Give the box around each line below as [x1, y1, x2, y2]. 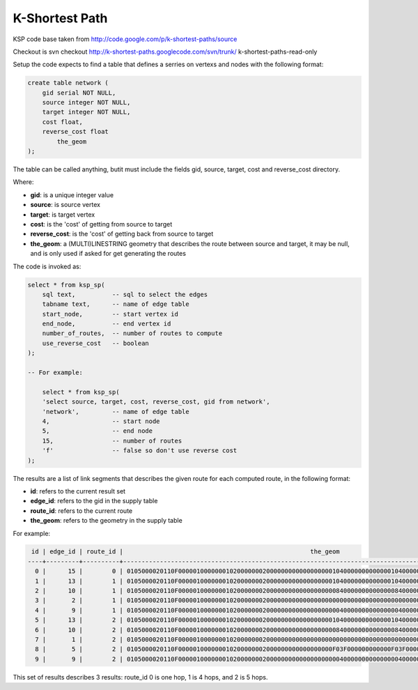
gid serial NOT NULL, [42, 89, 116, 97]
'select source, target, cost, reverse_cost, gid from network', [42, 398, 270, 406]
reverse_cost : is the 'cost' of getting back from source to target [30, 230, 214, 238]
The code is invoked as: [13, 262, 82, 270]
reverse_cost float [42, 128, 109, 136]
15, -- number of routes [42, 436, 183, 445]
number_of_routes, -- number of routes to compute [42, 330, 223, 337]
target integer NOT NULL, [42, 108, 131, 116]
